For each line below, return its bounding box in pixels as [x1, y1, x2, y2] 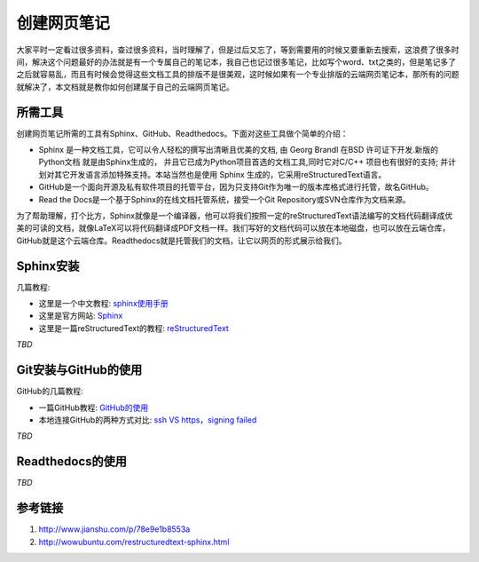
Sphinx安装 [16, 258, 80, 273]
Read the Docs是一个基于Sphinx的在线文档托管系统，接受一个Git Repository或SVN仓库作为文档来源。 [38, 194, 411, 204]
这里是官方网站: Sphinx [38, 311, 123, 321]
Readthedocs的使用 [16, 454, 128, 470]
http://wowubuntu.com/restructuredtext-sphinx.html [38, 536, 230, 547]
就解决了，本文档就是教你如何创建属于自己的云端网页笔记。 [16, 81, 234, 92]
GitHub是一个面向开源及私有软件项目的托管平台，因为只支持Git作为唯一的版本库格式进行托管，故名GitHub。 [38, 182, 434, 193]
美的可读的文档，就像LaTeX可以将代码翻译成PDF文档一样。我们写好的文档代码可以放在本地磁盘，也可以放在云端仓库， [16, 223, 451, 234]
